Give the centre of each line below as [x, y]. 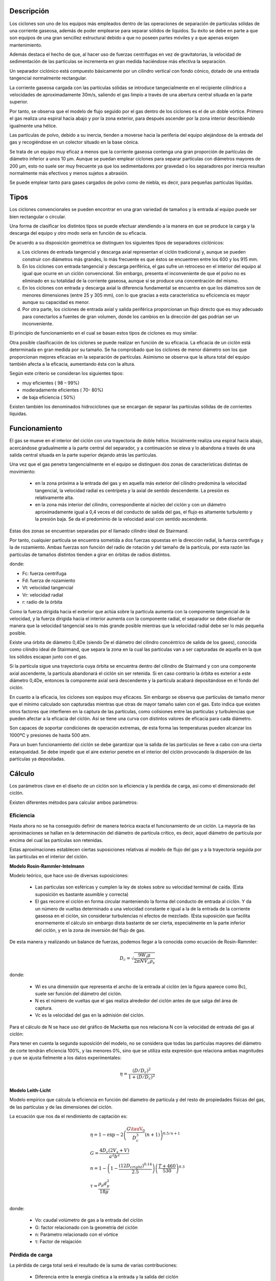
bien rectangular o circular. [38, 216]
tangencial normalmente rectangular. [48, 78]
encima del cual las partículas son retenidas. [56, 840]
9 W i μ [144, 956]
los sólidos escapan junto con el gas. [48, 656]
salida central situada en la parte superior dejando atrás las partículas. [84, 455]
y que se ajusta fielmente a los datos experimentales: [65, 1058]
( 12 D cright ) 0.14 [135, 1166]
